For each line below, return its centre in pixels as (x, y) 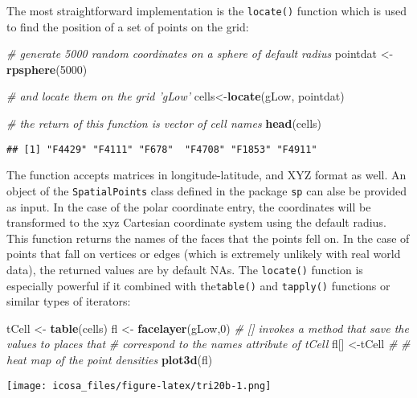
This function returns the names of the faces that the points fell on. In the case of (208, 238)
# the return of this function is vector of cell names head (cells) (164, 123)
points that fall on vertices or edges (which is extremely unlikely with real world (204, 254)
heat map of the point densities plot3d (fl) (110, 359)
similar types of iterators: (69, 301)
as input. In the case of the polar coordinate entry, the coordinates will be (189, 206)
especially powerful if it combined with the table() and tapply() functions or (198, 285)
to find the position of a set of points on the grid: (128, 26)
